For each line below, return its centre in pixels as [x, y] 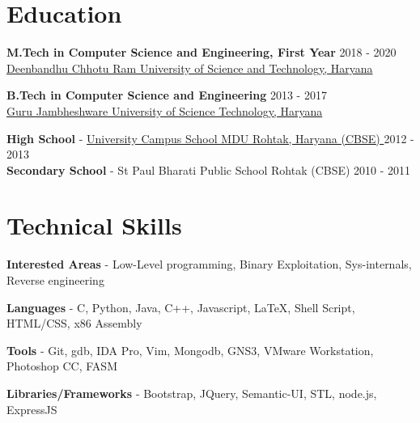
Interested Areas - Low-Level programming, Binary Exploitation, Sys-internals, [209, 264]
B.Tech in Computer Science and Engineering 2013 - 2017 [167, 95]
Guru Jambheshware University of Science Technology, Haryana [165, 110]
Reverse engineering [55, 280]
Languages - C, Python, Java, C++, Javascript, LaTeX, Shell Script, [181, 307]
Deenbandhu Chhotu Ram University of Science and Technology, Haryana [190, 68]
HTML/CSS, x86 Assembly [74, 323]
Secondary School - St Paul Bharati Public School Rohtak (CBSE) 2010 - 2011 [209, 169]
